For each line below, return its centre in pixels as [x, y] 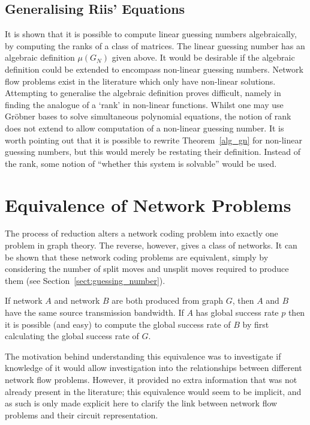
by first [256, 324]
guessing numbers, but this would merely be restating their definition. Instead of [153, 152]
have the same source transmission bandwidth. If [94, 312]
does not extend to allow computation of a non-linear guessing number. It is [145, 128]
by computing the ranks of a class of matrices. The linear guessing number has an [155, 45]
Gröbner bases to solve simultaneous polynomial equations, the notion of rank [148, 116]
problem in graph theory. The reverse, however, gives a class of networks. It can [151, 245]
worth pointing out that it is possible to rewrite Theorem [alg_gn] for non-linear [154, 140]
